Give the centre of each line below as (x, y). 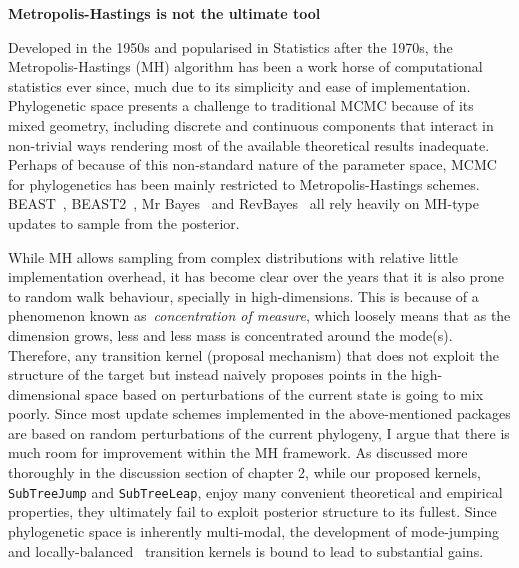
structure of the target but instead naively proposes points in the (207, 374)
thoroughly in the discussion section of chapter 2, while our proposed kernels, (244, 472)
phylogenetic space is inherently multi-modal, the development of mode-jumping (253, 530)
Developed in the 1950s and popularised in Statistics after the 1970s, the (230, 46)
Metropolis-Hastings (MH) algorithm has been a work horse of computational (245, 66)
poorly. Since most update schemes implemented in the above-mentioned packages (259, 413)
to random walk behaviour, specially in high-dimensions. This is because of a (243, 295)
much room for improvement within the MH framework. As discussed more (238, 452)
